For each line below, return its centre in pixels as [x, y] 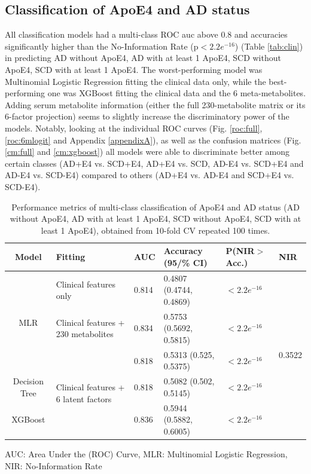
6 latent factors [84, 398]
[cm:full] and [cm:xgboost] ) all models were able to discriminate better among [147, 152]
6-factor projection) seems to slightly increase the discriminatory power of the [147, 116]
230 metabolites [85, 334]
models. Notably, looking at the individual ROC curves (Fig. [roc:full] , [134, 128]
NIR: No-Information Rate [54, 465]
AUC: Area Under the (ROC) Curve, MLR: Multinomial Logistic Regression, [146, 453]
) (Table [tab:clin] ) [269, 46]
